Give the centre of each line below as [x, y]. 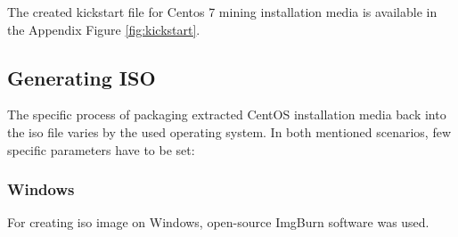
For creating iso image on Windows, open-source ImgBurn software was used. [218, 222]
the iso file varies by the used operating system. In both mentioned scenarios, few [229, 131]
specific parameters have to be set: [101, 149]
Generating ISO [82, 77]
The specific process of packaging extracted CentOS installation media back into [227, 114]
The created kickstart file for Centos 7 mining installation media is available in [222, 12]
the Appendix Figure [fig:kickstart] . [104, 29]
